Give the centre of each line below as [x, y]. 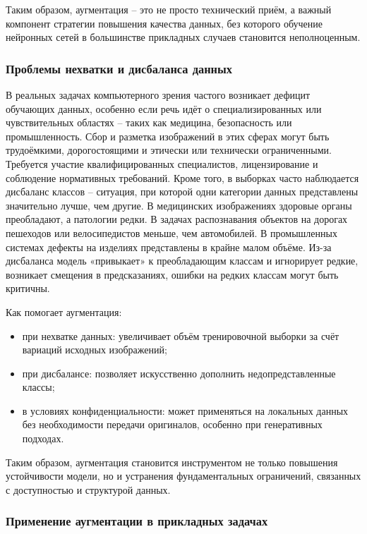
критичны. [28, 288]
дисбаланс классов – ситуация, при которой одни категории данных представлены [182, 192]
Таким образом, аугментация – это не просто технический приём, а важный [169, 9]
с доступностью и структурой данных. [88, 489]
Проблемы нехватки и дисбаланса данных [119, 68]
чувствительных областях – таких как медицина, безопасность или [149, 122]
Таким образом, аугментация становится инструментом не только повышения [172, 462]
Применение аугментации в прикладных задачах [137, 521]
